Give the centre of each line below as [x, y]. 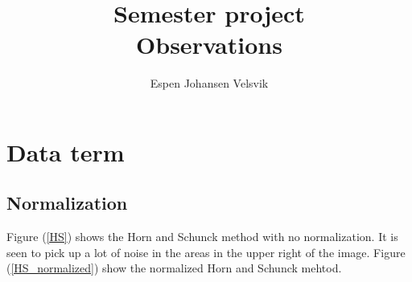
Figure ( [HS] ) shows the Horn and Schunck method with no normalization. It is [202, 237]
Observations [209, 45]
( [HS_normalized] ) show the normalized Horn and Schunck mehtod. [174, 268]
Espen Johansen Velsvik [209, 83]
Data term [66, 151]
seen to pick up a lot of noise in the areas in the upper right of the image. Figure [206, 252]
